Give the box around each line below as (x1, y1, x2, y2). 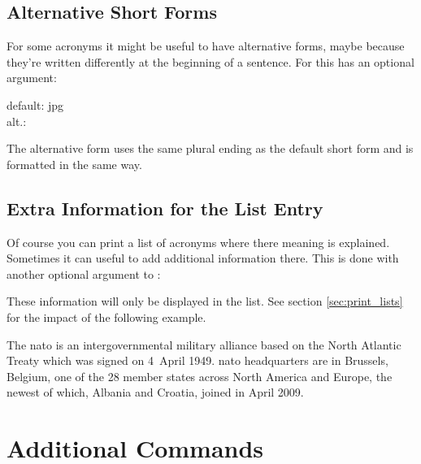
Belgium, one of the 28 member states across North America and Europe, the (7, 367, 393, 384)
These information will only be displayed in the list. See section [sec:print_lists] (7, 293, 403, 310)
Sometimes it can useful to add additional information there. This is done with (7, 249, 399, 267)
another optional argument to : (7, 265, 161, 282)
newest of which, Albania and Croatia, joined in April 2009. (7, 384, 304, 401)
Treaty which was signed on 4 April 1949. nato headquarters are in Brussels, (7, 352, 388, 369)
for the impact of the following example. (7, 308, 206, 325)
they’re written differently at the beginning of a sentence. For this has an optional (7, 53, 414, 70)
